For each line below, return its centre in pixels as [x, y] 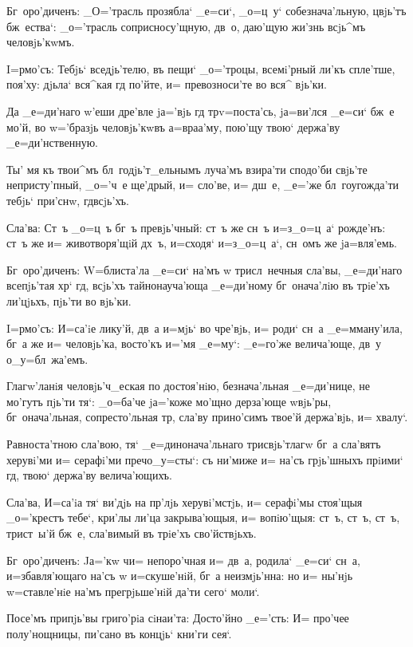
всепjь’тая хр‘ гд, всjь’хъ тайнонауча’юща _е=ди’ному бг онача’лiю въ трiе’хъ [198, 285]
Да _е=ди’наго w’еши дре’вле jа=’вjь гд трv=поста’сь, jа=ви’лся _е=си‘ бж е [201, 110]
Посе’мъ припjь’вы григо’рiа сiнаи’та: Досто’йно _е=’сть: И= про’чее [178, 618]
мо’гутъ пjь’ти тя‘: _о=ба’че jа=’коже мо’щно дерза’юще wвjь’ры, [169, 401]
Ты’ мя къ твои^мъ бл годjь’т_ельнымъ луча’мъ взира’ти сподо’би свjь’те [187, 169]
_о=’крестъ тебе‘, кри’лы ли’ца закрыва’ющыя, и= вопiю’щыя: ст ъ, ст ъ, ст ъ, [203, 517]
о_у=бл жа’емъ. [47, 359]
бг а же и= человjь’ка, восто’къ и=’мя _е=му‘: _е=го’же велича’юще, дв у [194, 343]
